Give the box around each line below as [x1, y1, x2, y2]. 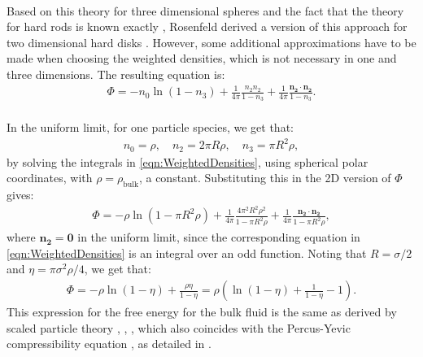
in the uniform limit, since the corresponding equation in [77, 229, 360, 246]
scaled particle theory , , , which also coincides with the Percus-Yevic [7, 319, 351, 336]
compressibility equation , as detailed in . [7, 335, 211, 352]
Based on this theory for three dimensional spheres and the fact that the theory [7, 2, 404, 19]
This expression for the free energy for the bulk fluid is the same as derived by [7, 303, 397, 320]
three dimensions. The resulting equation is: [7, 65, 225, 82]
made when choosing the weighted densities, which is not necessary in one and [7, 50, 397, 67]
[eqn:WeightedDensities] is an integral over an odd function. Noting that [7, 244, 367, 261]
